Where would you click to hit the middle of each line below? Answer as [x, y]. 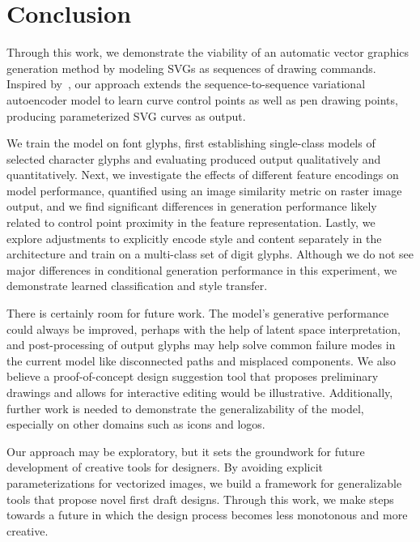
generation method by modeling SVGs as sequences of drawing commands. [191, 68]
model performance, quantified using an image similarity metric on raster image [204, 190]
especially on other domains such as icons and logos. [136, 424]
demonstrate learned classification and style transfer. [137, 286]
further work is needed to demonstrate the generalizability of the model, [185, 408]
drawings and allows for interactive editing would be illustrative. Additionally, [200, 392]
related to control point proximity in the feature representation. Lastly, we [191, 222]
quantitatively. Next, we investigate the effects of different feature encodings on [203, 175]
